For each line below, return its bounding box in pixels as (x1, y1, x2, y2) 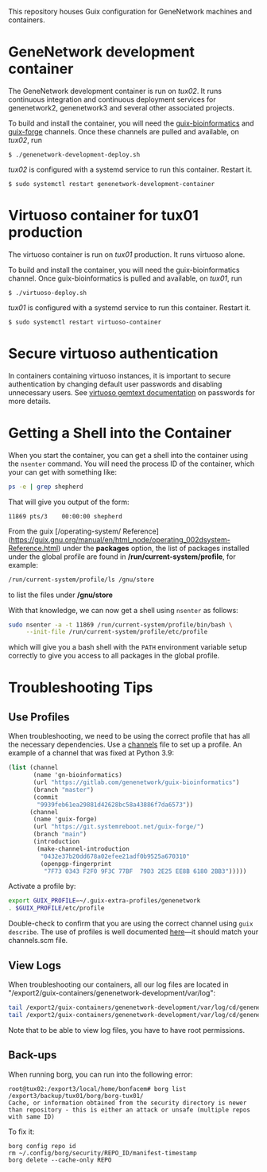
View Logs (8, 958, 62, 972)
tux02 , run (8, 135, 42, 145)
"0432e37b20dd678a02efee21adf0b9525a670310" (40, 852, 191, 860)
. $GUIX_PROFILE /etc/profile (8, 904, 105, 913)
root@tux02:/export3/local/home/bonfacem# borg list (8, 1085, 187, 1092)
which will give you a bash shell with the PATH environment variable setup (8, 642, 248, 652)
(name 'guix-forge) (33, 815, 98, 824)
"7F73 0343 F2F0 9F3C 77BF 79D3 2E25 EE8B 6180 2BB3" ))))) (43, 867, 247, 875)
